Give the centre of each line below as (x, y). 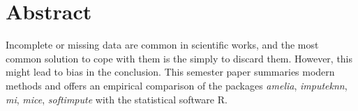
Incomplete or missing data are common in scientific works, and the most (162, 45)
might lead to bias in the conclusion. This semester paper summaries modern (170, 72)
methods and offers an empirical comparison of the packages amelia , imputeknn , (177, 85)
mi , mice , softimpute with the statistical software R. (117, 99)
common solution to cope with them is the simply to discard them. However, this (179, 58)
